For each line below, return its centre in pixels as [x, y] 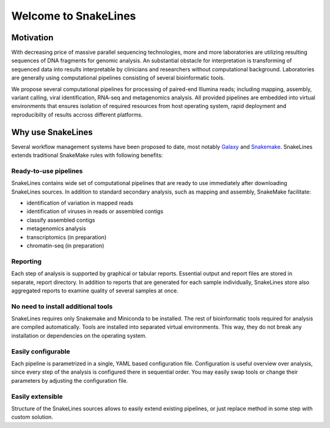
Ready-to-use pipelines [47, 171]
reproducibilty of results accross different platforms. [77, 114]
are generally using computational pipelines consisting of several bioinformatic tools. [118, 78]
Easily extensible [37, 396]
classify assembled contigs [61, 220]
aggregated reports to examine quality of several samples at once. [95, 291]
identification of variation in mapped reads [80, 203]
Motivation [32, 38]
